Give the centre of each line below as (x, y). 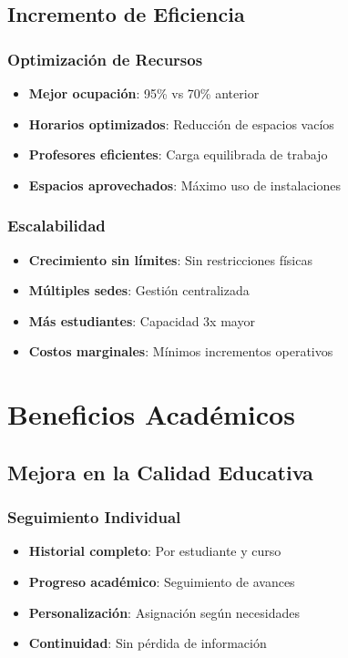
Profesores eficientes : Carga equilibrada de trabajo (178, 154)
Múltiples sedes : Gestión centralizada (139, 290)
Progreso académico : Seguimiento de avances (162, 581)
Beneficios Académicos (151, 414)
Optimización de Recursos (105, 59)
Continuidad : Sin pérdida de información (148, 643)
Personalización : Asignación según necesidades (164, 612)
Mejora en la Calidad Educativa (160, 472)
